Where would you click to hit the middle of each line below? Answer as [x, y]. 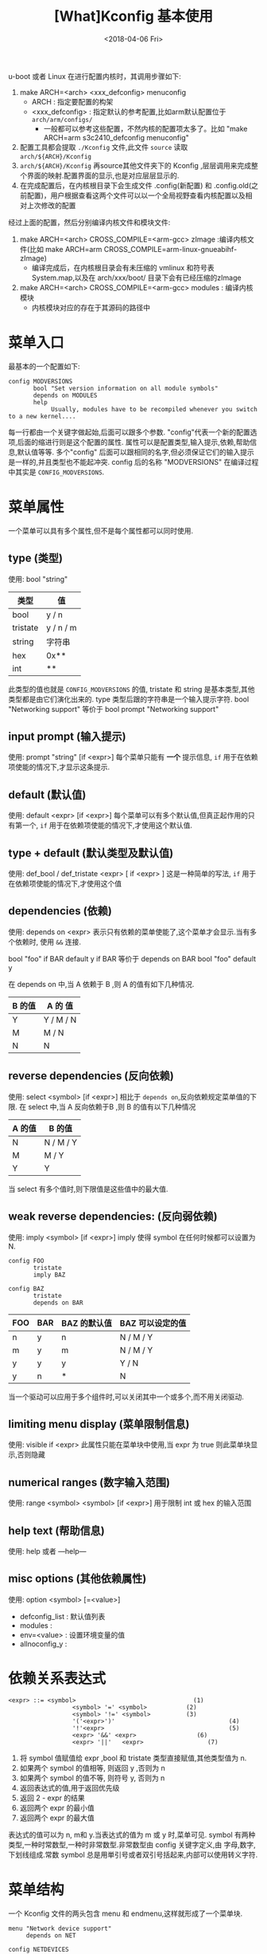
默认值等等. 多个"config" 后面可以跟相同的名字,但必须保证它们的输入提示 [135, 452]
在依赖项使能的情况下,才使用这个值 [65, 884]
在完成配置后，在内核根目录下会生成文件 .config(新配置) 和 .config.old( [135, 185]
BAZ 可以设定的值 [153, 1323]
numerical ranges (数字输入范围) [89, 1482]
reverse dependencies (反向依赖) [91, 1076]
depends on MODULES [65, 395]
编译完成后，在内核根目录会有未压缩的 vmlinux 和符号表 [123, 267]
